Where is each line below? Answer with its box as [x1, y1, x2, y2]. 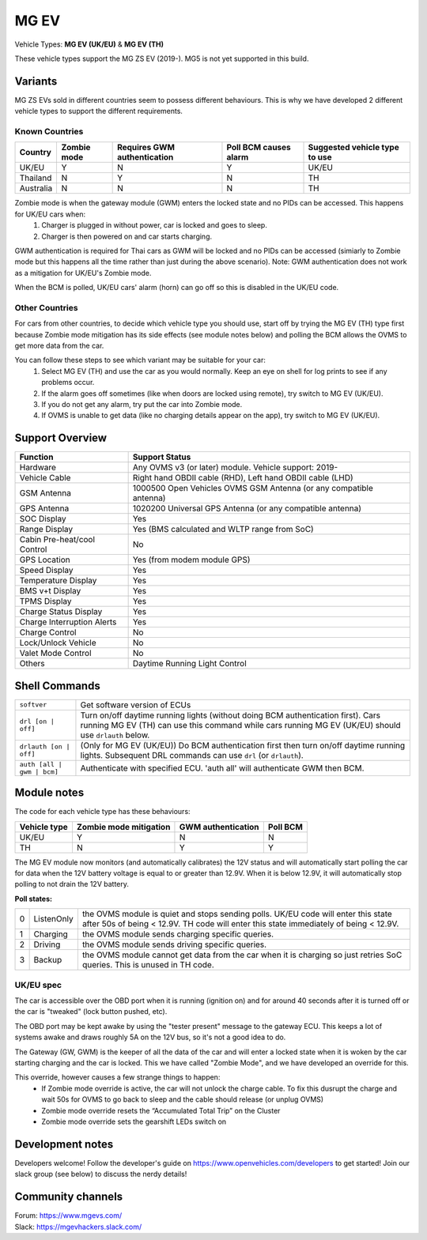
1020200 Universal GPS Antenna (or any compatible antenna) [132, 503, 362, 514]
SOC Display [19, 514, 66, 525]
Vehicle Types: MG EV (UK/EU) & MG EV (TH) [14, 40, 164, 49]
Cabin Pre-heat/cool [19, 534, 95, 545]
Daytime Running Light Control [132, 658, 247, 669]
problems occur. [41, 378, 95, 387]
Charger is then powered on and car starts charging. [41, 232, 213, 241]
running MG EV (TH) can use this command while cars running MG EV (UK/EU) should [80, 719, 401, 730]
